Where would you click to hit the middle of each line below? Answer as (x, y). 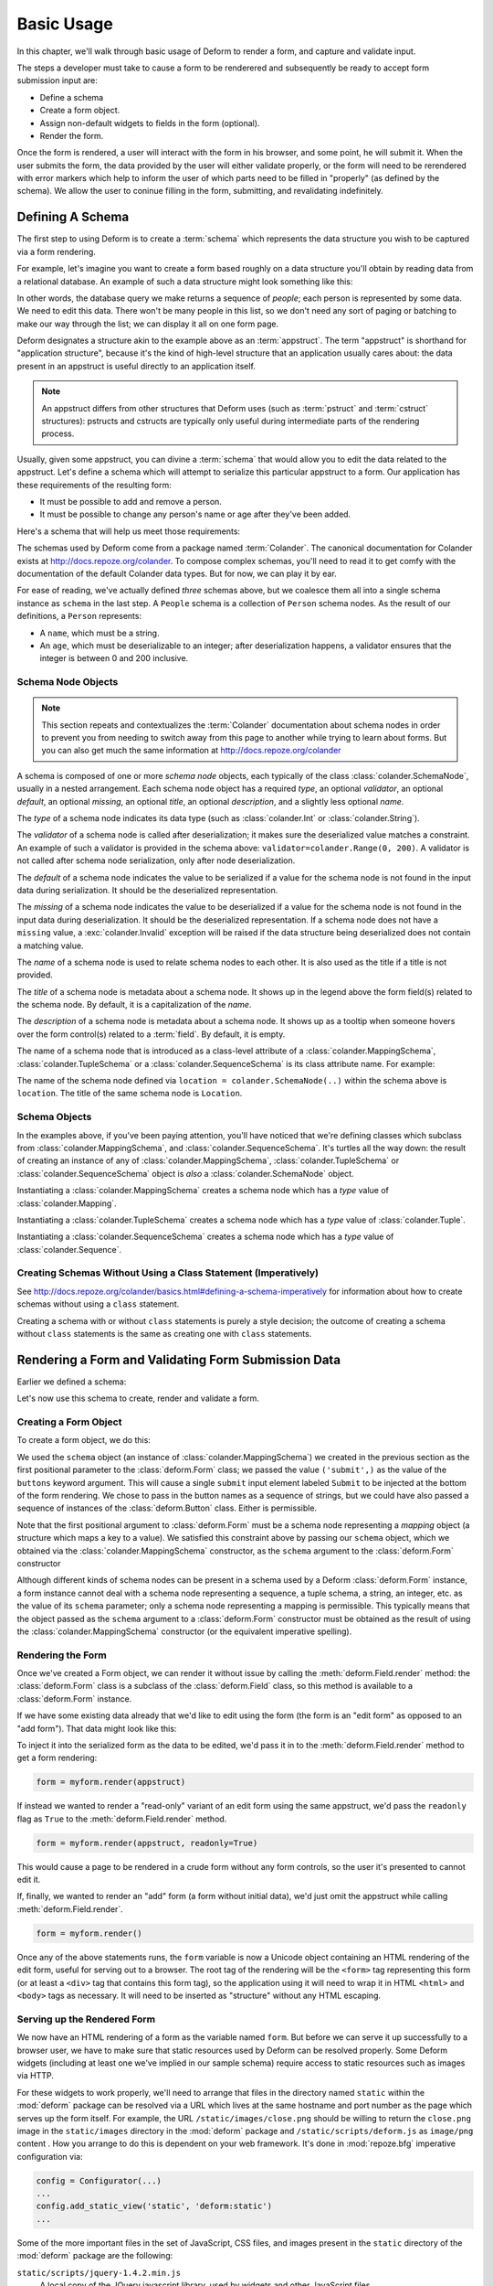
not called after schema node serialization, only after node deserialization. (156, 860)
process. (58, 433)
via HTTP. (36, 2076)
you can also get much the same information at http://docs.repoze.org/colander (191, 751)
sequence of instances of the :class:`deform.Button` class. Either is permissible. (167, 1508)
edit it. (29, 1880)
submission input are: (57, 80)
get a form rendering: (57, 1758)
